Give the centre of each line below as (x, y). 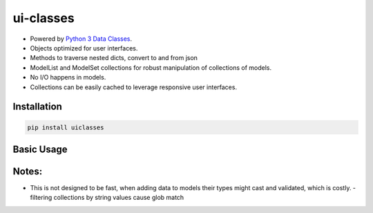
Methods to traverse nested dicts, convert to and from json (114, 58)
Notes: (28, 171)
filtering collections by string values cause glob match (107, 198)
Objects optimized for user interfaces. (84, 48)
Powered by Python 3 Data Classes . (81, 39)
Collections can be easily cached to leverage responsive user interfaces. (134, 87)
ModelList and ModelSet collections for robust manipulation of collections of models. (151, 67)
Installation (37, 107)
